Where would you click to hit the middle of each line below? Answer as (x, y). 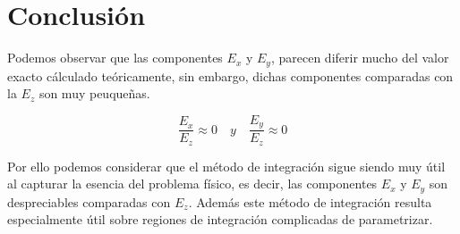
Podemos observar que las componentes (115, 58)
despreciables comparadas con (89, 201)
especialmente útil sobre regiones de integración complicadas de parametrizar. (220, 219)
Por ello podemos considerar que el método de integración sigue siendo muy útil (226, 166)
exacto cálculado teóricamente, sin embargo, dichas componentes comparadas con (230, 75)
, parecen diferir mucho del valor (360, 58)
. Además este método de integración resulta (310, 201)
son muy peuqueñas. (94, 93)
